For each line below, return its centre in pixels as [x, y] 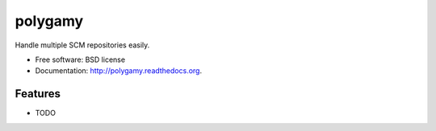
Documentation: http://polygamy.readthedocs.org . [118, 71]
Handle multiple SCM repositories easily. [82, 45]
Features [38, 94]
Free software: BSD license [80, 59]
